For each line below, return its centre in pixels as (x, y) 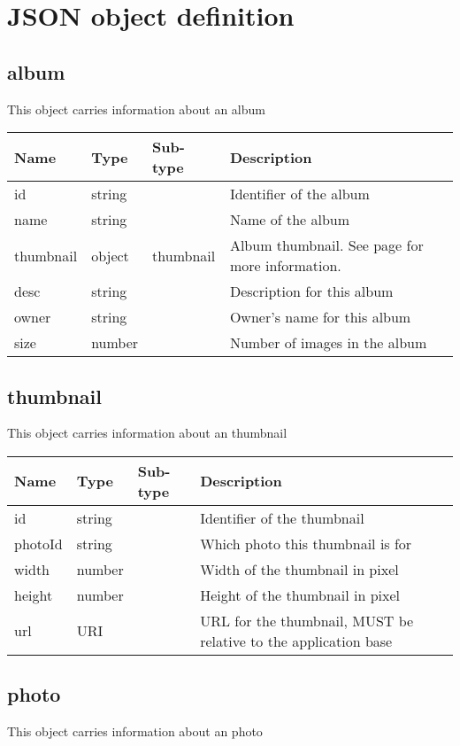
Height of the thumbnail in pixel (300, 594)
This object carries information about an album (136, 109)
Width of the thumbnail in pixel (299, 569)
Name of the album (290, 220)
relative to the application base (296, 641)
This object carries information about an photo (135, 731)
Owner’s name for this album (320, 317)
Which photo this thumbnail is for (306, 543)
